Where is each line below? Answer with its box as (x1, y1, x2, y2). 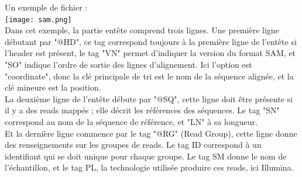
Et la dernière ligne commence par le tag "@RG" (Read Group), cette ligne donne (5, 127, 297, 139)
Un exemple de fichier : (5, 1, 88, 13)
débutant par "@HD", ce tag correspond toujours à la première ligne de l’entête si (5, 35, 297, 47)
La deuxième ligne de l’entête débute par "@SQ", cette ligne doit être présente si (5, 92, 293, 105)
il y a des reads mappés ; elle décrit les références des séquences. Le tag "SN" (5, 104, 280, 116)
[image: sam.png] (5, 15, 72, 24)
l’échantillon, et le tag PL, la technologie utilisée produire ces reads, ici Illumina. (5, 161, 294, 173)
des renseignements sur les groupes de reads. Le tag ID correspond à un (5, 138, 262, 151)
